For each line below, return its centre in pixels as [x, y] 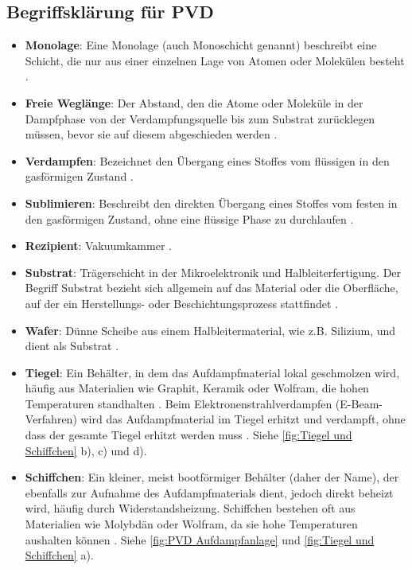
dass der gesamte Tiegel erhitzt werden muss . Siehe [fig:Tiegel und [189, 435]
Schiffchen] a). [59, 555]
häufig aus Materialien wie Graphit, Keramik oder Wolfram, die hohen [197, 388]
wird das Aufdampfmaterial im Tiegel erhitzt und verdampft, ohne [243, 419]
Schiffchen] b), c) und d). [86, 450]
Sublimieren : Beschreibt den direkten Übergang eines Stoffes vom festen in [211, 203]
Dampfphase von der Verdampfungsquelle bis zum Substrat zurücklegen [200, 118]
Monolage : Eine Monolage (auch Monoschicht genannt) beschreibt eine [201, 45]
